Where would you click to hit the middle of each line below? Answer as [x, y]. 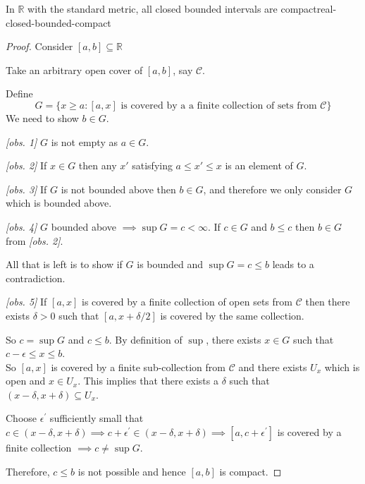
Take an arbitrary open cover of [74, 69]
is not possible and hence [132, 471]
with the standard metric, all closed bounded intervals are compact [172, 8]
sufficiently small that [97, 418]
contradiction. [36, 278]
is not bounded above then [118, 189]
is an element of [259, 165]
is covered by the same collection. [232, 315]
